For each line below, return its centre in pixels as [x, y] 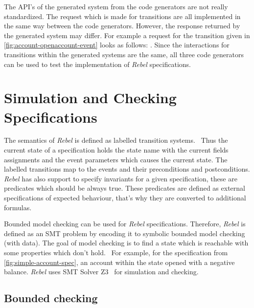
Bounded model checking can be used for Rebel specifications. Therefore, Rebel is [125, 224]
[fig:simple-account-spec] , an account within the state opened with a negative [119, 262]
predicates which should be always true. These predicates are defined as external [125, 188]
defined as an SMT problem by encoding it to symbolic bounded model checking [125, 233]
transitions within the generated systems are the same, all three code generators [124, 54]
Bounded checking [51, 298]
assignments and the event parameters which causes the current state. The [116, 159]
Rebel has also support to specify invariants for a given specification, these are [121, 178]
